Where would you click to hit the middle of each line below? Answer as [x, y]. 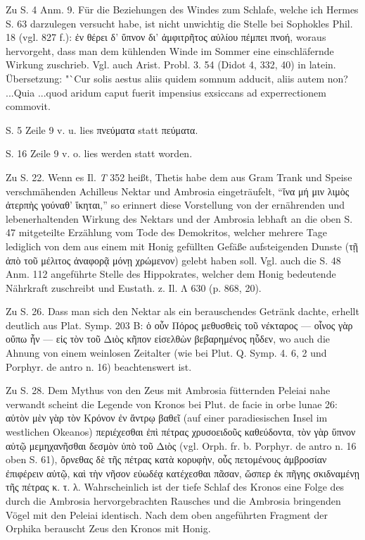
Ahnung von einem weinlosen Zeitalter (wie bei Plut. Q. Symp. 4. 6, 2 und [166, 353]
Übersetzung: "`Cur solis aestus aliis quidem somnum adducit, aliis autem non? [177, 78]
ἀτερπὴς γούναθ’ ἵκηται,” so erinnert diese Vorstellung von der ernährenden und [175, 205]
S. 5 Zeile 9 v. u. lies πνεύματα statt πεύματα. [102, 129]
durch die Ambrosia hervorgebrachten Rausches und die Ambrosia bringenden [173, 501]
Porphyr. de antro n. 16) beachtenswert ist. [99, 366]
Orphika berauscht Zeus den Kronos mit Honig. [108, 528]
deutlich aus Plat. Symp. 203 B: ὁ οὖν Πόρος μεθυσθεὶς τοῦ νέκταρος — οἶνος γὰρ [179, 325]
